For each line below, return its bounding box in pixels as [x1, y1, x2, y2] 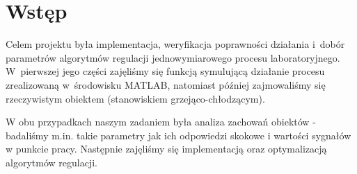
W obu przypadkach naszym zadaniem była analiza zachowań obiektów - [6, 114, 316, 129]
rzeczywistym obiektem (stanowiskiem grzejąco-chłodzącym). [6, 91, 265, 105]
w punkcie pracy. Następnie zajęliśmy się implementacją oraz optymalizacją [6, 141, 327, 156]
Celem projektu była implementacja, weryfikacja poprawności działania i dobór [6, 37, 345, 51]
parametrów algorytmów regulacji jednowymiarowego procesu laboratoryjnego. [6, 50, 340, 64]
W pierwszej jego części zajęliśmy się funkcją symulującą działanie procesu [6, 64, 325, 78]
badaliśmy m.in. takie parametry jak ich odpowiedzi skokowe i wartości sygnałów [6, 128, 351, 142]
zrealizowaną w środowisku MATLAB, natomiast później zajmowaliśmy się [6, 77, 326, 92]
